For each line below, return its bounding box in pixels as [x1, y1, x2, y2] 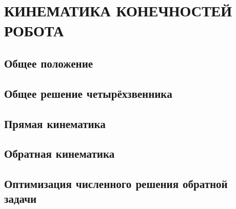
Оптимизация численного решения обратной [4, 176, 228, 192]
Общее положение [4, 55, 93, 71]
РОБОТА [4, 20, 64, 41]
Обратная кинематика [4, 145, 115, 161]
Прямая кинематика [4, 115, 106, 131]
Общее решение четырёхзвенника [4, 85, 172, 101]
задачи [4, 191, 37, 206]
